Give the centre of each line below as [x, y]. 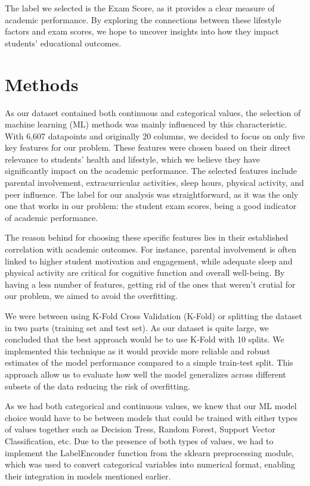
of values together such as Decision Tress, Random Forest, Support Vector [140, 429]
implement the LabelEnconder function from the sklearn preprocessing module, [150, 452]
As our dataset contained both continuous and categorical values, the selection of [153, 112]
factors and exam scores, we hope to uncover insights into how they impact [142, 31]
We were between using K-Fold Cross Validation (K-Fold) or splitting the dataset [154, 316]
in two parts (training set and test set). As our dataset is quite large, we [137, 327]
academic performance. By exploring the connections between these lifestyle [143, 19]
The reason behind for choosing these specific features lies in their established [147, 237]
